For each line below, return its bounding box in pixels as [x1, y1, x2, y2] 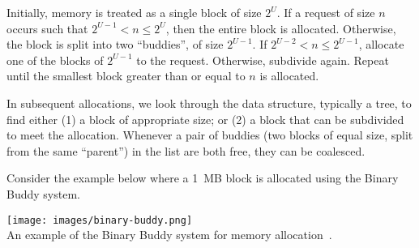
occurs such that [6, 19, 88, 36]
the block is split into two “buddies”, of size [6, 36, 224, 53]
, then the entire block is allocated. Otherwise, [165, 19, 396, 36]
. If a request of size [276, 4, 375, 20]
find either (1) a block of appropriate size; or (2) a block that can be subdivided [6, 110, 404, 127]
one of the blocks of [6, 51, 104, 68]
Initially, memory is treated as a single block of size [6, 4, 262, 20]
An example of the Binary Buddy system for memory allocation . [6, 226, 332, 243]
